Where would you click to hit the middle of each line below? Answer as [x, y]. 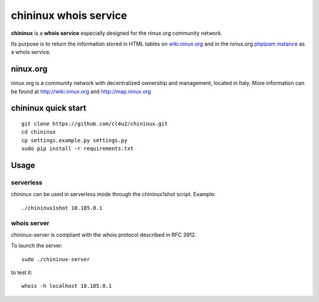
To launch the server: [37, 246]
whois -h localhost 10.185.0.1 [67, 286]
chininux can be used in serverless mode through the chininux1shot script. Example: [113, 194]
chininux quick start [49, 108]
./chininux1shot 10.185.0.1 [62, 208]
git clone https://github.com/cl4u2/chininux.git [95, 124]
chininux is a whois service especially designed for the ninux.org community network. [117, 33]
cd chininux [39, 132]
